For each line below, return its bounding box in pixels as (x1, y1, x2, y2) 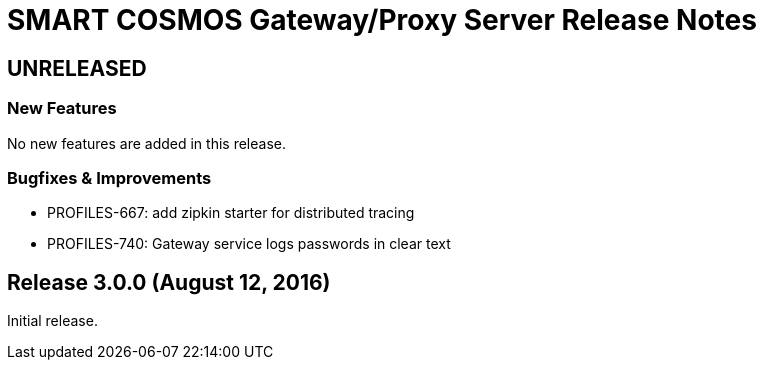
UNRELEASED (7, 55, 147, 81)
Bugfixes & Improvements (7, 167, 212, 188)
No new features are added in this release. (7, 134, 286, 152)
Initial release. (7, 312, 98, 330)
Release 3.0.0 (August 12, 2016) (7, 269, 331, 295)
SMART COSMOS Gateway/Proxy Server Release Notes (7, 3, 757, 37)
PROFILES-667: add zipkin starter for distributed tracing (47, 204, 415, 222)
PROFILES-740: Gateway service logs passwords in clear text (47, 235, 451, 253)
